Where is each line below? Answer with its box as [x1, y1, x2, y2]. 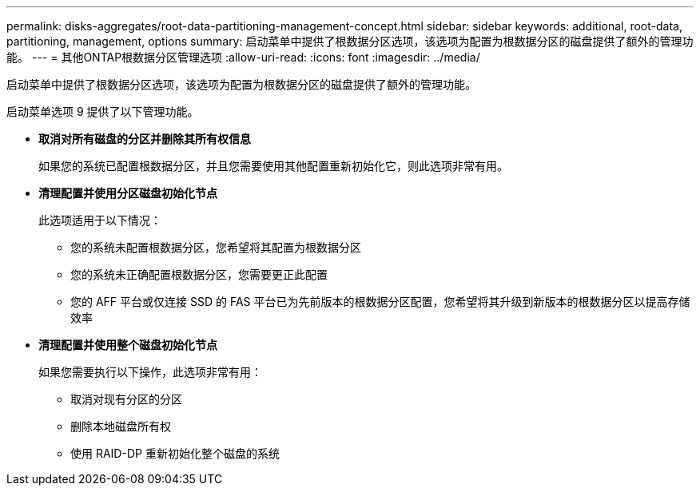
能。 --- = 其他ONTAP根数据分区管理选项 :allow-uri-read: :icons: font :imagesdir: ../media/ [6, 50, 480, 64]
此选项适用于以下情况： [38, 213, 161, 227]
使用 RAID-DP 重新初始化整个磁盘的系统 [70, 446, 280, 460]
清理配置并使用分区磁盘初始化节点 [38, 186, 217, 200]
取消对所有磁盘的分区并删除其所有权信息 [38, 132, 251, 145]
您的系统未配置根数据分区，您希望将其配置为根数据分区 [70, 240, 361, 254]
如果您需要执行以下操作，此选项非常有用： [38, 365, 262, 379]
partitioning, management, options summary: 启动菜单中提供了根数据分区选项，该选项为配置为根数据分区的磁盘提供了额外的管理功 [6, 34, 694, 48]
